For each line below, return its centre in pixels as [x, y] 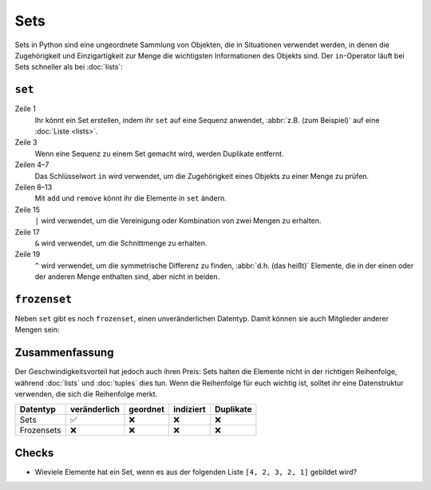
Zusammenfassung [64, 353]
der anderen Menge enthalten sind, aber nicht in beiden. [127, 277]
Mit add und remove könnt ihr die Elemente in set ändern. [130, 198]
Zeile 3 [26, 142]
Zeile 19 [28, 254]
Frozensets [40, 430]
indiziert [190, 409]
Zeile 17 [27, 232]
